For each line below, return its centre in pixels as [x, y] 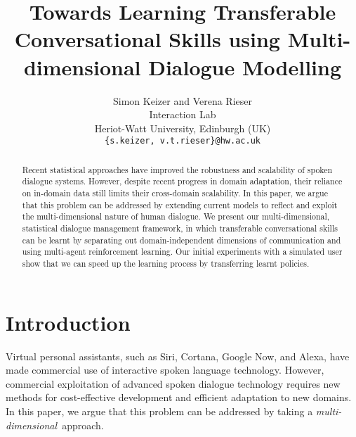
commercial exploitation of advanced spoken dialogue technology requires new [173, 383]
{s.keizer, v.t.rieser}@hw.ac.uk [183, 141]
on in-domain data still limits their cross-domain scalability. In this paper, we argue [175, 193]
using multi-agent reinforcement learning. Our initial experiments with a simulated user [182, 252]
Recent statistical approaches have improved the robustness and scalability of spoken [177, 169]
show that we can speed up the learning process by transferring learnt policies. [166, 263]
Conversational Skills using [147, 39]
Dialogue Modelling [245, 66]
